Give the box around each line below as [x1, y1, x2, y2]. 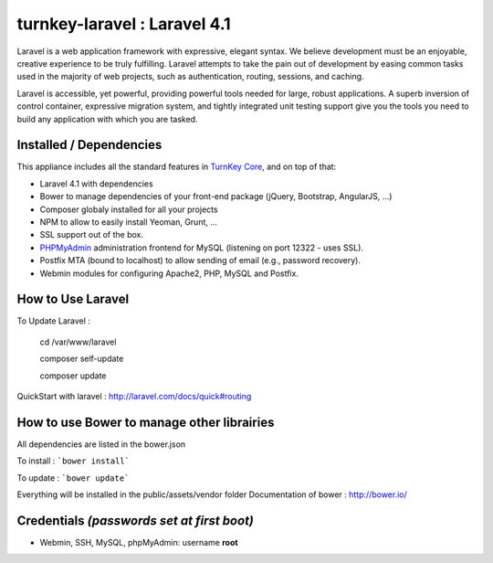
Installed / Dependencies [16, 137, 163, 153]
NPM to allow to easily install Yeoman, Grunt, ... [39, 216, 218, 228]
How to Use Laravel [16, 292, 130, 307]
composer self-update [39, 353, 124, 365]
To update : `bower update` [16, 472, 130, 483]
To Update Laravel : [16, 315, 91, 326]
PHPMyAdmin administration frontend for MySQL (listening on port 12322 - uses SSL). [39, 242, 364, 253]
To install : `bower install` [16, 455, 130, 466]
